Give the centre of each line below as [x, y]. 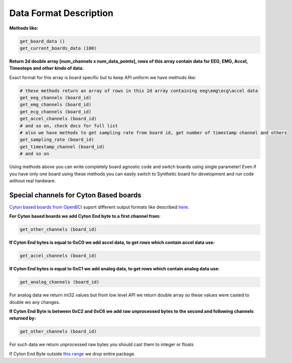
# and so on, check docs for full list [69, 126]
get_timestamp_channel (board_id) [62, 147]
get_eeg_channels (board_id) [56, 98]
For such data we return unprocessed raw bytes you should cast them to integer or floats [102, 344]
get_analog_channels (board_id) [60, 282]
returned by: [23, 318]
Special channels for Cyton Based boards [75, 195]
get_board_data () [42, 41]
